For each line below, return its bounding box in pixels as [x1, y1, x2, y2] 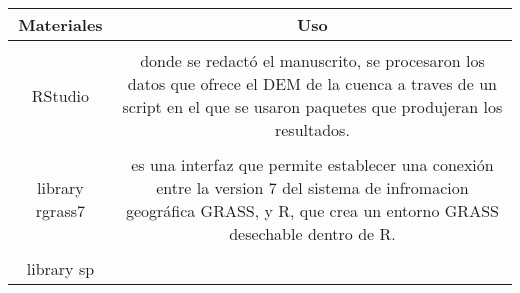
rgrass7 [35, 199, 85, 222]
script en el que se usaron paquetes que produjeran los [122, 95, 503, 118]
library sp [26, 257, 95, 280]
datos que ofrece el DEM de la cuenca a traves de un [127, 72, 497, 95]
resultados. [274, 118, 350, 141]
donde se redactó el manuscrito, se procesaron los [140, 49, 485, 72]
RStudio [31, 83, 89, 107]
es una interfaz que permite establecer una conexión [131, 153, 494, 176]
